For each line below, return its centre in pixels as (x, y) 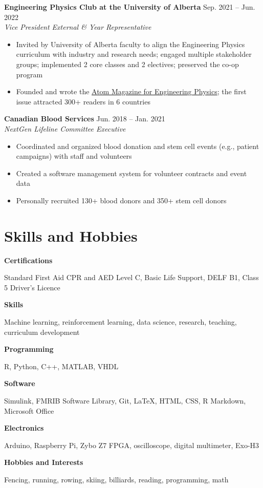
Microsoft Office (29, 410)
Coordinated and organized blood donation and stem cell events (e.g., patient (138, 146)
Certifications (28, 260)
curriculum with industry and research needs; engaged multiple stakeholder (134, 54)
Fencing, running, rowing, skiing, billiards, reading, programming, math (116, 479)
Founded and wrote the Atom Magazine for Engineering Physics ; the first (131, 91)
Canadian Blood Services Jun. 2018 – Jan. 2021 (85, 119)
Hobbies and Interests (44, 462)
